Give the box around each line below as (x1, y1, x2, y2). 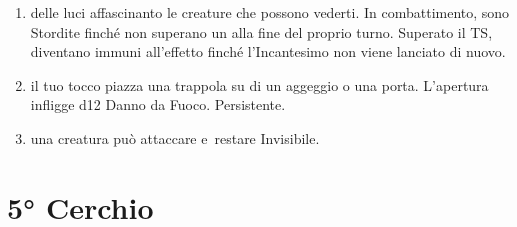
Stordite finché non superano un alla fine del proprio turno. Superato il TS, (30, 21, 493, 42)
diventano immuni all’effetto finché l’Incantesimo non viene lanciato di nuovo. (30, 41, 506, 62)
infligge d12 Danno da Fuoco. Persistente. (30, 94, 286, 115)
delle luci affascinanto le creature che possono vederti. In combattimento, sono (30, 2, 510, 22)
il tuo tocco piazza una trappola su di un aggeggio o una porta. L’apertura (30, 74, 489, 95)
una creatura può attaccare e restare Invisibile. (30, 127, 320, 148)
